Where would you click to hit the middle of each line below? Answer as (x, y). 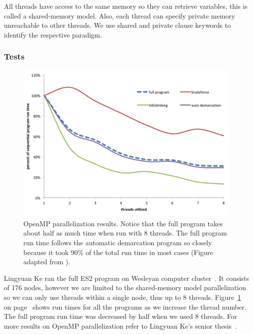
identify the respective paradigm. (53, 34)
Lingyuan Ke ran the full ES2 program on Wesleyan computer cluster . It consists (126, 278)
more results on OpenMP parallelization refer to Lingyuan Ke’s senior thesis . (120, 325)
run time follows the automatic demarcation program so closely (118, 242)
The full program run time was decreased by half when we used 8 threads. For (121, 316)
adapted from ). (47, 262)
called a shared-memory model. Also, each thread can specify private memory (120, 15)
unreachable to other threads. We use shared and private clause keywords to (117, 25)
